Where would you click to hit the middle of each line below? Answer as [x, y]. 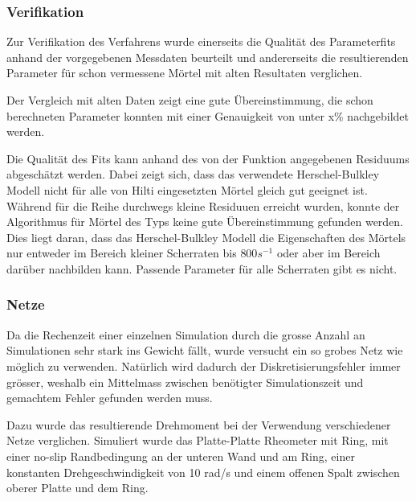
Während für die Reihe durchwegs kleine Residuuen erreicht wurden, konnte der [203, 205]
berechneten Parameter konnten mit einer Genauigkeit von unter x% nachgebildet [208, 115]
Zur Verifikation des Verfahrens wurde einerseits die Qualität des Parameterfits [201, 41]
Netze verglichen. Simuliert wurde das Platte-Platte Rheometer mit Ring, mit [198, 440]
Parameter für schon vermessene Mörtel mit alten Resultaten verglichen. [185, 73]
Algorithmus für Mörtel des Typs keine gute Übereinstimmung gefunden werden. [205, 222]
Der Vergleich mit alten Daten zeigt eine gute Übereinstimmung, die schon [190, 100]
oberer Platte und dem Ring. [77, 488]
